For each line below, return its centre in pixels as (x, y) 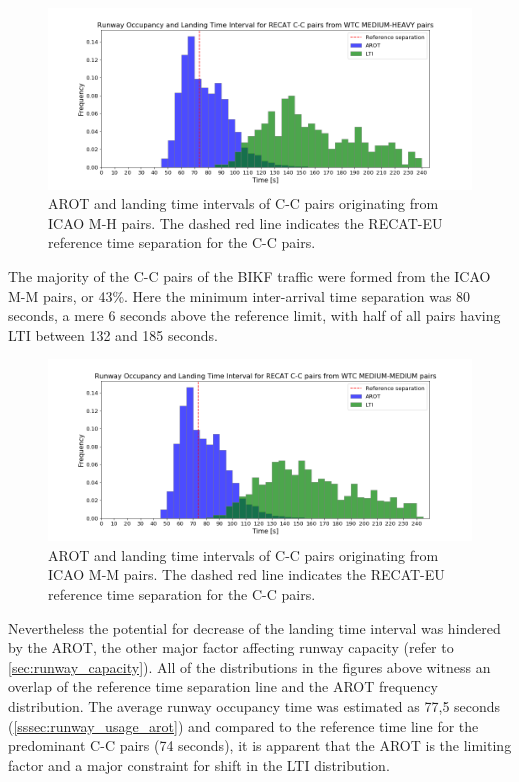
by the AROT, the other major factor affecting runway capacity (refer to (231, 647)
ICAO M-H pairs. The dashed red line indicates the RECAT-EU (245, 222)
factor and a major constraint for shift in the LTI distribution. (199, 764)
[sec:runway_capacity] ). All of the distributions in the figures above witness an (249, 666)
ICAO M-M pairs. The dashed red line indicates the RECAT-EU (246, 574)
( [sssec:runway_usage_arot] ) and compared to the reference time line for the (243, 725)
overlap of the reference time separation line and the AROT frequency (223, 686)
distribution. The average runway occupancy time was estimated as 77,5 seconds (254, 705)
